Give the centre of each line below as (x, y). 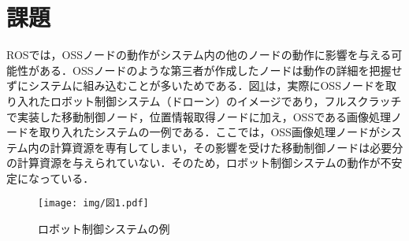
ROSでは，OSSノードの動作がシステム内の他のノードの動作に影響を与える (199, 55)
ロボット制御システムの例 (104, 229)
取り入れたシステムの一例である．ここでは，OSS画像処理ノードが (209, 132)
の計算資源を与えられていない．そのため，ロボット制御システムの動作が (193, 163)
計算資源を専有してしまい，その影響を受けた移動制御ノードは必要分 (227, 147)
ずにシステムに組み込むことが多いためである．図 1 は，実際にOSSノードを (196, 85)
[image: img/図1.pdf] (93, 204)
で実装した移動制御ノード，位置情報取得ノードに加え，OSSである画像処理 (199, 116)
